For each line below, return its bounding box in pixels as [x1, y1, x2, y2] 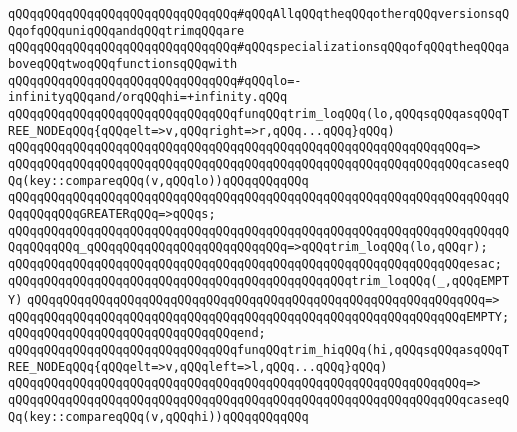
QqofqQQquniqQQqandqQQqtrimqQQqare [8, 23, 245, 38]
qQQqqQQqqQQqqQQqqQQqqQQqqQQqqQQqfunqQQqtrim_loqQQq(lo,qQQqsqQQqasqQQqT [8, 106, 510, 121]
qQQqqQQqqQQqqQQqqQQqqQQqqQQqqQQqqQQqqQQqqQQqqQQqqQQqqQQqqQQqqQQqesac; [8, 256, 502, 271]
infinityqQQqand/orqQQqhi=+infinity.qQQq [8, 90, 288, 105]
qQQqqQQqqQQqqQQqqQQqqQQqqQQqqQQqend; [8, 326, 266, 341]
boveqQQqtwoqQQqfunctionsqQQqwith [8, 56, 238, 71]
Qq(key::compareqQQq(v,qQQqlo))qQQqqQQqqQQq [8, 173, 309, 188]
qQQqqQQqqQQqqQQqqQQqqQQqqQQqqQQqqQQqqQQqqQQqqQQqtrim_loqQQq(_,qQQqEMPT [8, 273, 510, 288]
